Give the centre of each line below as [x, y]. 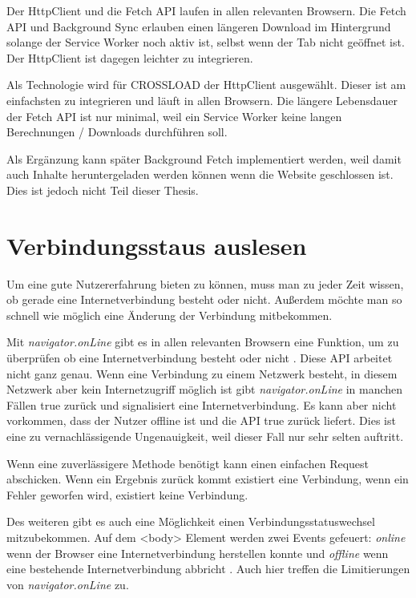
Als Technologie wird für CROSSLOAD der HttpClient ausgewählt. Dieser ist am [206, 85]
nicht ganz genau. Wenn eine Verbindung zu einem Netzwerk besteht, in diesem [202, 373]
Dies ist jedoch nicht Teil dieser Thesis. [103, 190]
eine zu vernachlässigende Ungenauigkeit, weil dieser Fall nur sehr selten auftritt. [205, 436]
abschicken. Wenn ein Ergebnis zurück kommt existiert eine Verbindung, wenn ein [208, 479]
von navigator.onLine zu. [68, 584]
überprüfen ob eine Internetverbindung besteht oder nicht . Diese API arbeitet [200, 358]
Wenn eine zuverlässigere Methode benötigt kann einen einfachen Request [188, 463]
